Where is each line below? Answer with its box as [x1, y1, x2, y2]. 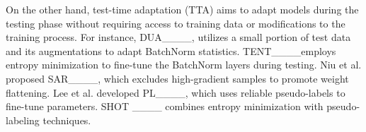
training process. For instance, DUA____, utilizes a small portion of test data [6, 30, 351, 44]
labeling [6, 112, 40, 127]
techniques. [42, 112, 91, 127]
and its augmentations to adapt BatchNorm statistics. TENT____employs [6, 43, 336, 58]
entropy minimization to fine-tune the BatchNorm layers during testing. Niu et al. [6, 57, 362, 72]
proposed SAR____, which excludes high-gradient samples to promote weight [6, 71, 349, 85]
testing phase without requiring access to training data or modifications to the [6, 16, 345, 30]
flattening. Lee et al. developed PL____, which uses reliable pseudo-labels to [6, 85, 345, 100]
